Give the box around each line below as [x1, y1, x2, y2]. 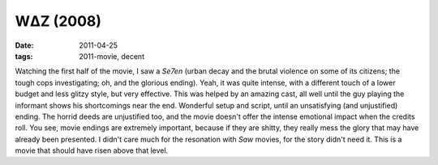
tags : [15, 51, 33, 61]
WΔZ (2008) [15, 12, 101, 30]
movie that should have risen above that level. [15, 146, 169, 155]
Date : [15, 40, 34, 50]
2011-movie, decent [79, 51, 145, 61]
